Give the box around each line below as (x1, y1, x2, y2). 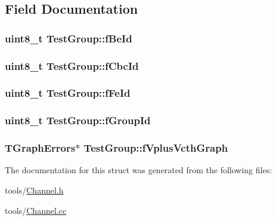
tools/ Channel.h (5, 183, 64, 196)
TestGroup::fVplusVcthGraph (83, 140, 228, 155)
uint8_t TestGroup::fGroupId (5, 113, 151, 128)
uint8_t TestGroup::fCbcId (5, 58, 139, 73)
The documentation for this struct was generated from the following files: (5, 164, 272, 176)
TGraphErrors (5, 140, 76, 155)
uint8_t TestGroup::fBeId (5, 30, 132, 45)
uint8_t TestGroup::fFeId (5, 85, 131, 100)
